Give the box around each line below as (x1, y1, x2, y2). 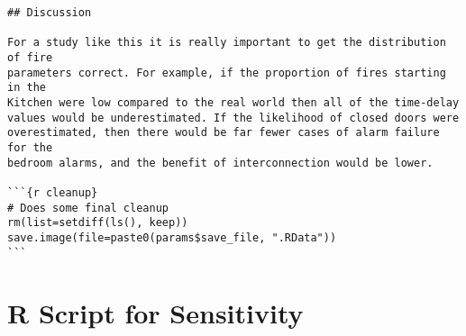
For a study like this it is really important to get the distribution (7, 36, 446, 50)
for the (7, 141, 53, 154)
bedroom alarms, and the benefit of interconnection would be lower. (7, 156, 434, 169)
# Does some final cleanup (7, 201, 169, 214)
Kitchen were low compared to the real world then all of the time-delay (7, 95, 460, 109)
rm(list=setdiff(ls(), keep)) (7, 216, 188, 230)
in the (7, 81, 46, 95)
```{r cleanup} (7, 186, 98, 199)
